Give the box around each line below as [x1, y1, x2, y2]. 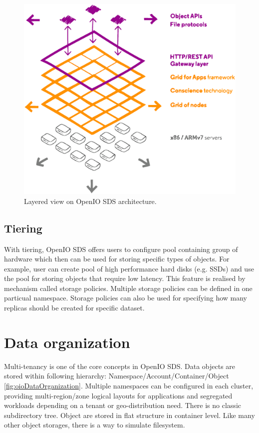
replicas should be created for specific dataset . [4, 302, 145, 313]
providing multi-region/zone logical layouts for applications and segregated [4, 390, 233, 400]
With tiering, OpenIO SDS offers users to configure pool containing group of [4, 243, 238, 254]
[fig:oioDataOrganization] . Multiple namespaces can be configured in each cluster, [4, 380, 254, 390]
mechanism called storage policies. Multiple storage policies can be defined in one [4, 282, 253, 293]
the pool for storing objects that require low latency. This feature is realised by [4, 273, 246, 283]
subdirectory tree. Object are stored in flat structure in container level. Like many [4, 409, 255, 420]
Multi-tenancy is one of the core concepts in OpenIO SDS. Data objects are [4, 360, 236, 371]
